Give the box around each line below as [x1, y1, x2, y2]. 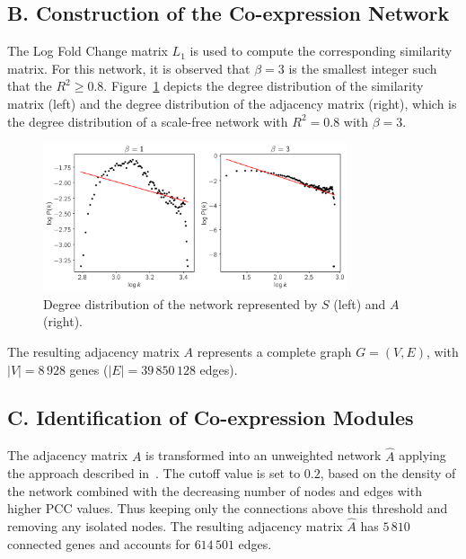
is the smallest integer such [288, 58, 437, 77]
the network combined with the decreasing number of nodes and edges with [7, 481, 422, 500]
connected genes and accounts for [7, 534, 190, 553]
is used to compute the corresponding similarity [189, 41, 453, 60]
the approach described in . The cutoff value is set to [7, 464, 301, 483]
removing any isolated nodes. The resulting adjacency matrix [7, 517, 343, 536]
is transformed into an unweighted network [145, 446, 382, 465]
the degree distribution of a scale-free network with [7, 111, 288, 130]
